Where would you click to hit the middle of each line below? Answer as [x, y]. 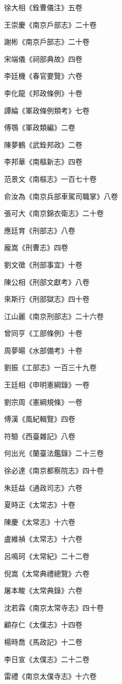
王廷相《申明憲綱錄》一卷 [47, 385]
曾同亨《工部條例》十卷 [43, 333]
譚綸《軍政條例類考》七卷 [47, 110]
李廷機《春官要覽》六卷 [43, 76]
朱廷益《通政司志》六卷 [43, 487]
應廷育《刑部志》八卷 [40, 230]
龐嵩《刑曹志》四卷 [36, 247]
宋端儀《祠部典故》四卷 [43, 58]
